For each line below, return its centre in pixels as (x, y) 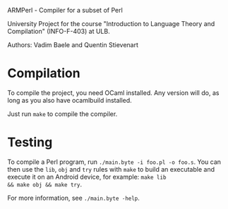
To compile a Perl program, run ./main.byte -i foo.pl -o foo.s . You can (114, 162)
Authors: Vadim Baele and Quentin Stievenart (73, 45)
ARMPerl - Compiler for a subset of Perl (65, 10)
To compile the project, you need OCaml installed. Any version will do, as (113, 93)
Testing (30, 142)
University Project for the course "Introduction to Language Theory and (111, 24)
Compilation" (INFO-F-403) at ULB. (59, 31)
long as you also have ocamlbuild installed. (70, 100)
